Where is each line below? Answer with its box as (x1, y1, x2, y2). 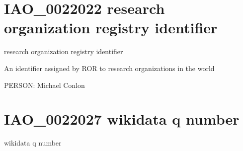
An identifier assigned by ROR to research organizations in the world (4, 63, 215, 73)
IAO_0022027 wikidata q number (4, 109, 240, 129)
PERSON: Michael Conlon (4, 79, 85, 90)
